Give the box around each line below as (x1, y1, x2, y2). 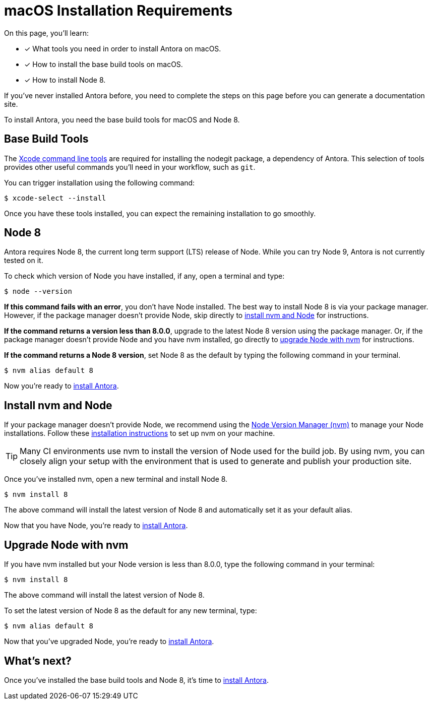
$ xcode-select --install (4, 194, 106, 202)
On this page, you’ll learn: (4, 28, 89, 37)
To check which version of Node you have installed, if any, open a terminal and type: (4, 272, 285, 281)
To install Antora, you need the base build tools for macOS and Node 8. (4, 115, 240, 124)
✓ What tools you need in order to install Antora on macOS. (24, 44, 221, 53)
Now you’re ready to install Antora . (4, 381, 119, 391)
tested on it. (4, 256, 43, 265)
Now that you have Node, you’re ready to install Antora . (4, 521, 188, 530)
